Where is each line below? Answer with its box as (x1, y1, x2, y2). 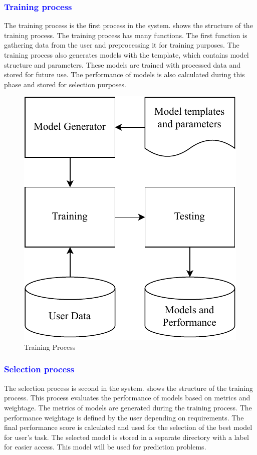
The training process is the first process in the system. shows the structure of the (4, 20, 253, 31)
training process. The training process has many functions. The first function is (4, 30, 247, 40)
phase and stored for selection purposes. (4, 79, 126, 89)
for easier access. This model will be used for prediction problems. (4, 441, 206, 452)
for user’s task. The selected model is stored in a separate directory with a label (4, 431, 249, 442)
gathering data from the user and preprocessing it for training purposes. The (4, 40, 239, 50)
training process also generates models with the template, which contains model (4, 50, 249, 60)
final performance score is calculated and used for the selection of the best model (4, 422, 252, 432)
